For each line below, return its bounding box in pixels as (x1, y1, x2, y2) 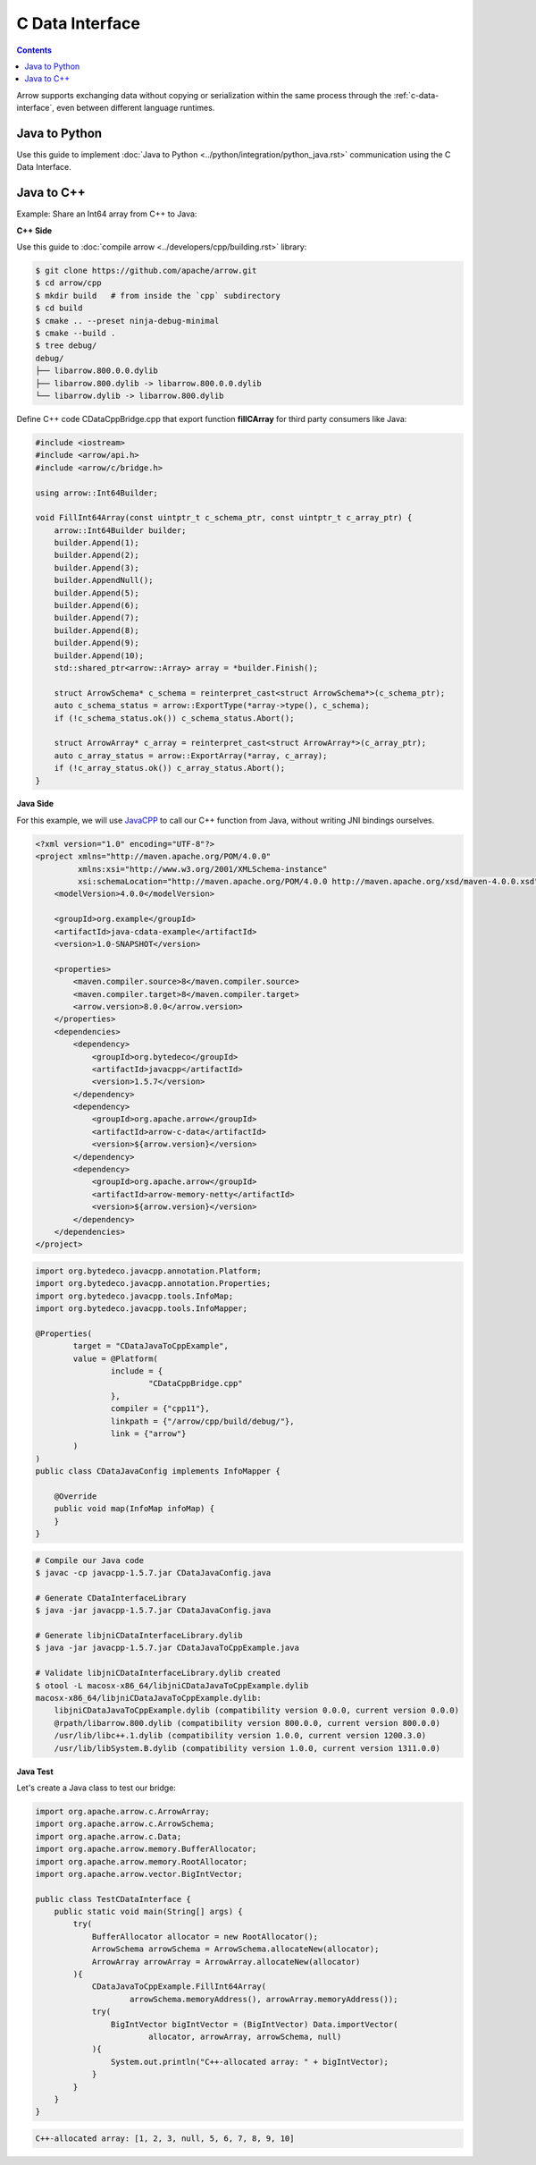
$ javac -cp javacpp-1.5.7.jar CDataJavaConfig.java (35, 1568, 272, 1578)
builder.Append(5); (54, 588, 140, 598)
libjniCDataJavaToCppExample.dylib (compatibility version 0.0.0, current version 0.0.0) (54, 1705, 460, 1716)
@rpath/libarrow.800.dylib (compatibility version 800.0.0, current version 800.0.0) (54, 1718, 441, 1728)
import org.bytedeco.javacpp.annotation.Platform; (35, 1265, 263, 1276)
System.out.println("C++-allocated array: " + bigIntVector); (110, 2057, 389, 2067)
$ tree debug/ (35, 341, 97, 351)
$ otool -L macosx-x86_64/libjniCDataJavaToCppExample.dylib (35, 1680, 309, 1690)
